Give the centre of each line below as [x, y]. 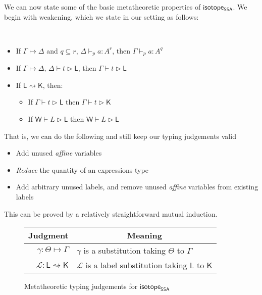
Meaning [145, 235]
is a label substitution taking [136, 265]
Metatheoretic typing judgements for [81, 286]
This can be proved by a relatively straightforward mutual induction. [111, 213]
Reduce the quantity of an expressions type [82, 169]
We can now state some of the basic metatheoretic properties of [102, 7]
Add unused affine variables [59, 153]
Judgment [48, 235]
